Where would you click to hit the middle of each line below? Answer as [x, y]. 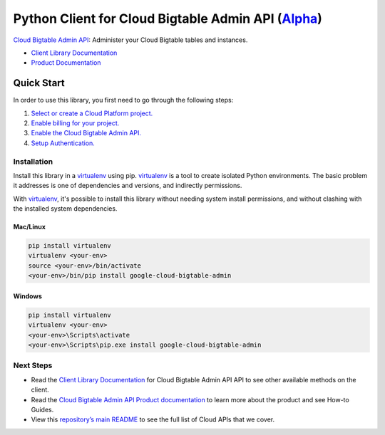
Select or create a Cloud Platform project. [92, 113]
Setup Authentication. [63, 143]
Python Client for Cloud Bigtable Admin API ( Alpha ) [168, 19]
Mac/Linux [30, 227]
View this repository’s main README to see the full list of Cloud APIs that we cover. [153, 419]
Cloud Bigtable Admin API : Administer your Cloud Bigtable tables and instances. [130, 40]
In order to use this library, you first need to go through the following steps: [123, 100]
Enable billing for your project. [75, 123]
